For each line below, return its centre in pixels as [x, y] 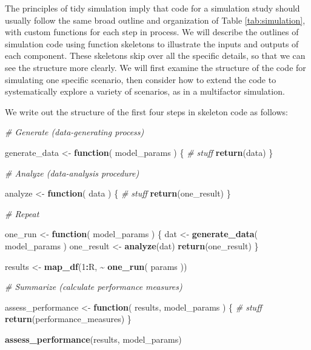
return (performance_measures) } [68, 319]
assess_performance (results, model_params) [93, 339]
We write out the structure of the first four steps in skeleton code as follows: [146, 111]
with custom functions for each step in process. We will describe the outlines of [152, 32]
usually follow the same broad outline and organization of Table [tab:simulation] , [155, 20]
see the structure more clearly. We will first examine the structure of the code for [155, 67]
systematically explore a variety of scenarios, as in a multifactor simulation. [145, 91]
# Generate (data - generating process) [75, 132]
